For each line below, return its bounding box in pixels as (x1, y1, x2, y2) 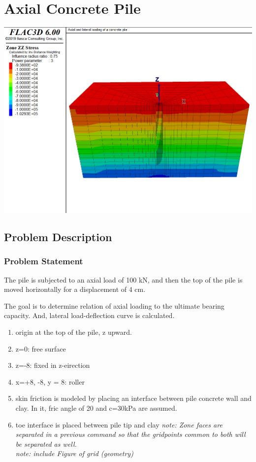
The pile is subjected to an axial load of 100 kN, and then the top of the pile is (4, 274, 243, 284)
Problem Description (4, 229, 112, 244)
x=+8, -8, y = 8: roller (15, 376, 85, 387)
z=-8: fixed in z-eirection (15, 360, 90, 370)
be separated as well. (15, 438, 77, 449)
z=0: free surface (15, 343, 66, 354)
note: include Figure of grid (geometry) (15, 448, 133, 459)
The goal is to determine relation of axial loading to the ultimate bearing (4, 300, 224, 311)
